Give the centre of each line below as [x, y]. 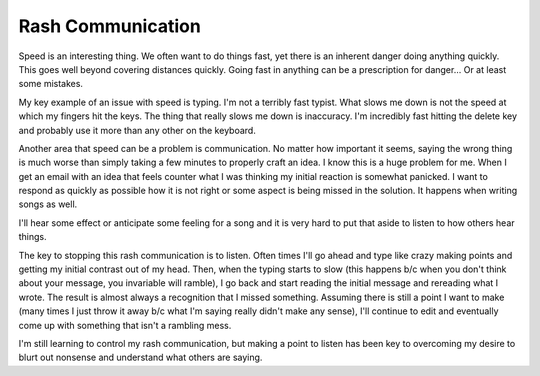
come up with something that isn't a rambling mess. [125, 325]
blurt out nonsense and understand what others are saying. [140, 357]
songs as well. [48, 204]
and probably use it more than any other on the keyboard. [137, 130]
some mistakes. [51, 84]
